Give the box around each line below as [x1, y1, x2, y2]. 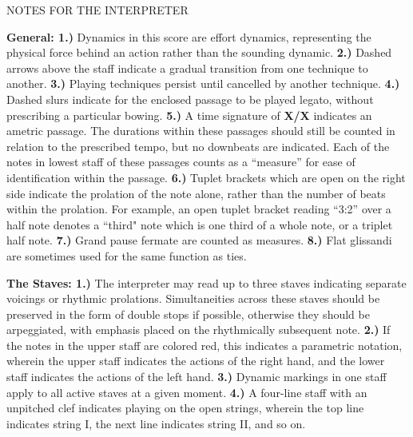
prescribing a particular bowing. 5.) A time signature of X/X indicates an [6, 106, 372, 123]
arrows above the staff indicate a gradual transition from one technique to [6, 59, 368, 76]
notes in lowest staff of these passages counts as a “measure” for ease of [6, 153, 355, 170]
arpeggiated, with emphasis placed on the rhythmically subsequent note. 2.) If [6, 321, 391, 338]
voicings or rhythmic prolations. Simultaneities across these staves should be [6, 290, 380, 307]
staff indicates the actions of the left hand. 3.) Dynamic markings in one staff [6, 368, 387, 385]
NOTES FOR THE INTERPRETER [6, 2, 189, 18]
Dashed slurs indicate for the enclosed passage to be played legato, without [6, 90, 374, 107]
